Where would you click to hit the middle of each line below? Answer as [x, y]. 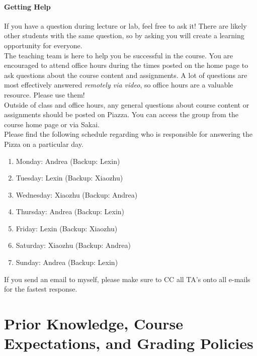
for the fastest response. [41, 289]
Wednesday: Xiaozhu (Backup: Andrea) [77, 194]
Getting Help [27, 6]
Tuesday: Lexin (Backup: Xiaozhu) [69, 178]
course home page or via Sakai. [52, 124]
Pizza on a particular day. [44, 144]
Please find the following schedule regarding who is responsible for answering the [128, 134]
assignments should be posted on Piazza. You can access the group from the [121, 114]
